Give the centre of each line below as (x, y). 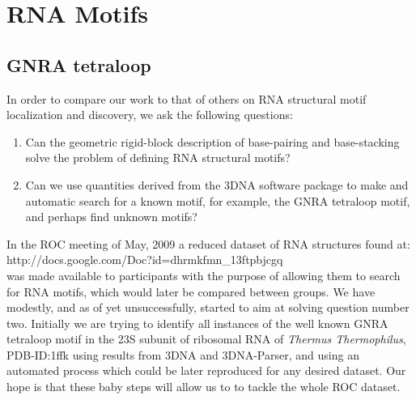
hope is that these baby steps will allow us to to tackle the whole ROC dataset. (204, 387)
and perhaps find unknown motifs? (111, 217)
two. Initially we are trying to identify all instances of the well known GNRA (197, 323)
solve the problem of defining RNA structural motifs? (158, 157)
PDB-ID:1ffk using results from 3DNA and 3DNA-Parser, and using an (183, 354)
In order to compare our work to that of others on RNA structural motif (187, 98)
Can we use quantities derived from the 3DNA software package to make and (217, 184)
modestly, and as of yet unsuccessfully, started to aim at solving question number (208, 307)
